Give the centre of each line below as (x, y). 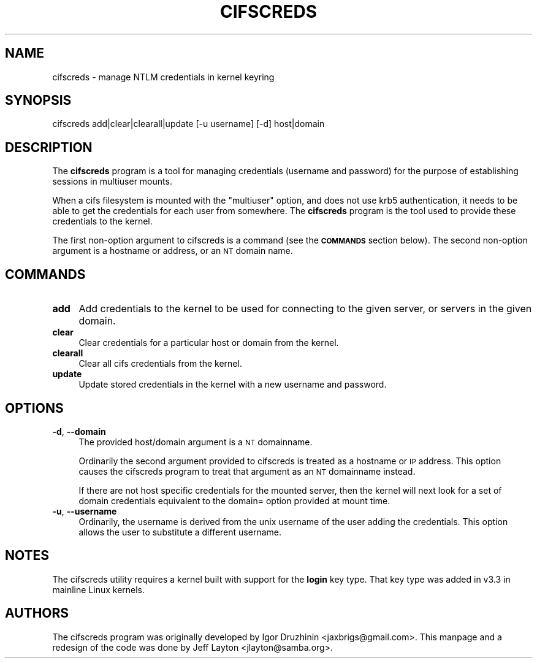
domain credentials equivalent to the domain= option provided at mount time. (234, 500)
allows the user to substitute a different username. (180, 532)
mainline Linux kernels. (99, 589)
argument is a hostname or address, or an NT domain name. (173, 251)
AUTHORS (37, 613)
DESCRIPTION (49, 147)
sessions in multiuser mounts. (112, 182)
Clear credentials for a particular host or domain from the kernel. (209, 343)
